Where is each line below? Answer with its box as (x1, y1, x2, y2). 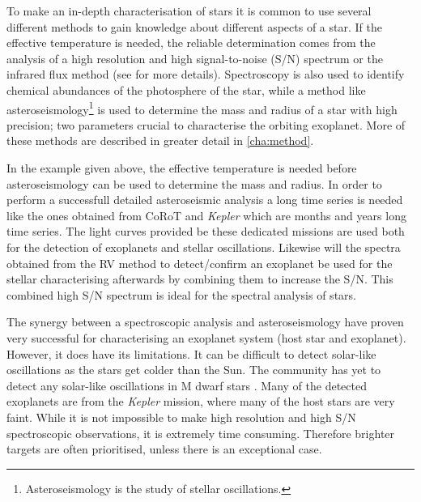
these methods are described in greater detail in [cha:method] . (6, 132, 314, 149)
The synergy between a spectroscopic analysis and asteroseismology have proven (6, 313, 404, 330)
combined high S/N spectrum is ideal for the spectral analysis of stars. (6, 286, 356, 303)
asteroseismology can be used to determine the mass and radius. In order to (6, 175, 382, 192)
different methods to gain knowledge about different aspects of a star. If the (6, 18, 382, 35)
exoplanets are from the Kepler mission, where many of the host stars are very (6, 393, 395, 410)
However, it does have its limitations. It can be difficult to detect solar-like (6, 345, 376, 362)
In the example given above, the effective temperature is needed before (6, 160, 357, 176)
